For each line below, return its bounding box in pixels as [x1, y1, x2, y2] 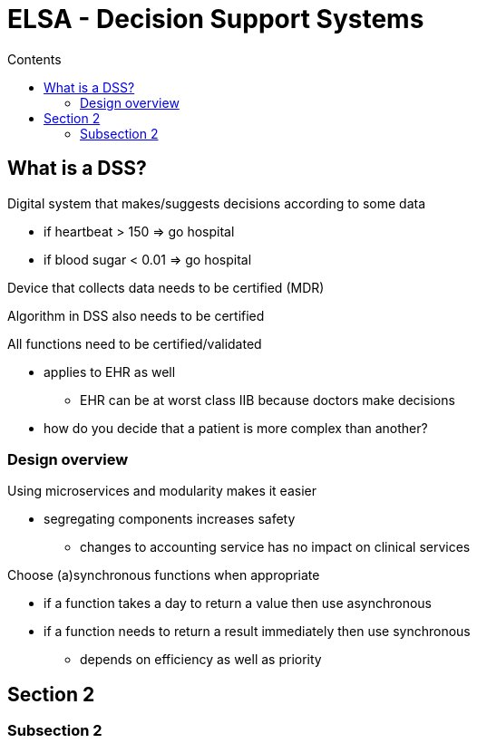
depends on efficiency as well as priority [80, 651, 322, 668]
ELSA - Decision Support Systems [7, 4, 424, 34]
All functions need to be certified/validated [7, 335, 262, 352]
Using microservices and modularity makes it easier [7, 483, 316, 499]
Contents [7, 51, 62, 67]
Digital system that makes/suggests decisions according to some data [7, 195, 426, 211]
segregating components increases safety [44, 511, 296, 527]
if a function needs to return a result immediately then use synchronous [44, 623, 471, 640]
